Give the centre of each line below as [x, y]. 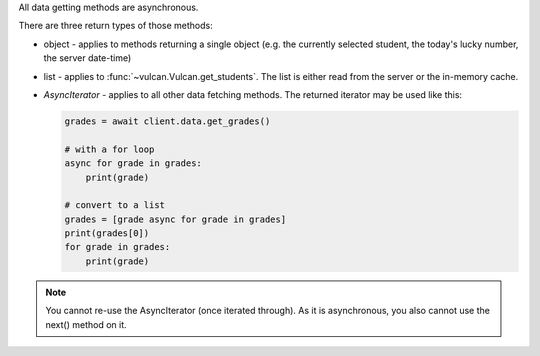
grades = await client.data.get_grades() [167, 121]
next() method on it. [86, 324]
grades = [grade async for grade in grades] [175, 219]
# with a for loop [109, 149]
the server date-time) [87, 58]
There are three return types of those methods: [116, 26]
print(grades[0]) [107, 233]
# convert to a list [114, 205]
